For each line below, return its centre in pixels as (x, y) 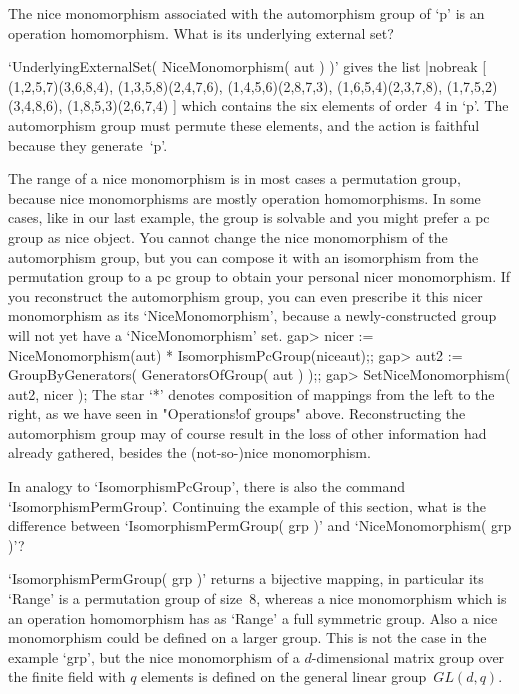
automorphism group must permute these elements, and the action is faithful (244, 124)
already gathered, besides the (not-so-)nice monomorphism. (189, 452)
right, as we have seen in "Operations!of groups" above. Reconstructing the (237, 413)
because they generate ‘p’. (88, 144)
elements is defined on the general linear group (284, 676)
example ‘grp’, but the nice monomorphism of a (154, 656)
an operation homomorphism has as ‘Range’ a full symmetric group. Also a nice (253, 617)
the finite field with (67, 676)
